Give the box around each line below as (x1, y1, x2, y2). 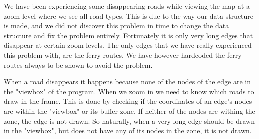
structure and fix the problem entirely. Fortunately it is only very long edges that (4, 30, 253, 40)
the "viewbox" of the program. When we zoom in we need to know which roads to (4, 86, 254, 96)
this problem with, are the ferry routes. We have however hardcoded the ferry (4, 49, 242, 60)
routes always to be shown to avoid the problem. (4, 59, 153, 70)
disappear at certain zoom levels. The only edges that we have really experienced (4, 40, 252, 50)
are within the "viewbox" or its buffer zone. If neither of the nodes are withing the (4, 105, 255, 116)
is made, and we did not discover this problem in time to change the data (4, 20, 229, 31)
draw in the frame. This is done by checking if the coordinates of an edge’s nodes (4, 96, 252, 106)
